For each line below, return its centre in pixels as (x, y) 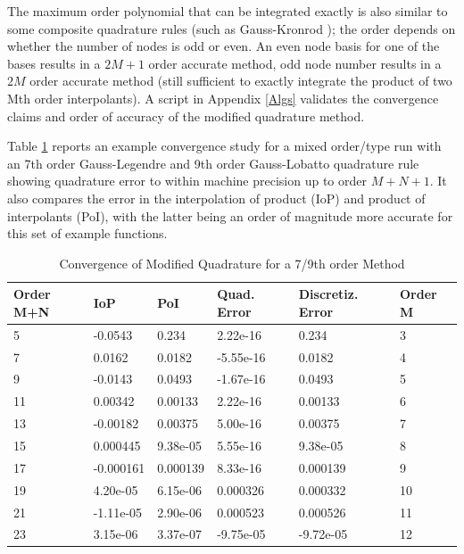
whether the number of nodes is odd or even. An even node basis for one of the (224, 46)
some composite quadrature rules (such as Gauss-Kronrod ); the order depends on (232, 28)
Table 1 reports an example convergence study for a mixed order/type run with (224, 146)
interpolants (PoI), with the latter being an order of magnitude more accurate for (230, 215)
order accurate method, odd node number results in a (295, 63)
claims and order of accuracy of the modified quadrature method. (186, 116)
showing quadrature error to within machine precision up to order (187, 181)
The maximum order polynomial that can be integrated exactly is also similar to (228, 11)
